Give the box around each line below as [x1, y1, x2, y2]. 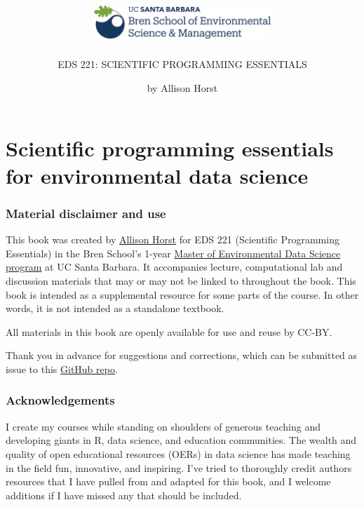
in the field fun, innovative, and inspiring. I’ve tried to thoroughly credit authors [6, 460, 352, 475]
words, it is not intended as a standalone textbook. [6, 301, 224, 316]
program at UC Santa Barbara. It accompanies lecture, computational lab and [6, 259, 343, 274]
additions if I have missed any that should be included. [6, 487, 242, 502]
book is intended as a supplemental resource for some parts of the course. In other [6, 287, 359, 302]
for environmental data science [6, 161, 309, 189]
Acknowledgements [6, 391, 115, 409]
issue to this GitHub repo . [6, 361, 118, 376]
